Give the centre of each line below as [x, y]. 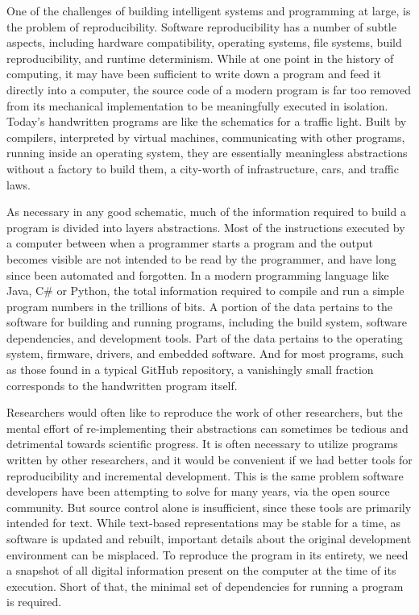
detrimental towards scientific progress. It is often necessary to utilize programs [202, 444]
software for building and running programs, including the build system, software [207, 322]
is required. [34, 602]
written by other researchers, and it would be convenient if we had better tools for [209, 460]
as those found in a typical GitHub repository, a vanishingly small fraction [190, 370]
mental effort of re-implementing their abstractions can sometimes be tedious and [207, 428]
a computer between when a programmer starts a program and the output [190, 243]
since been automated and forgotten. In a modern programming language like [198, 274]
